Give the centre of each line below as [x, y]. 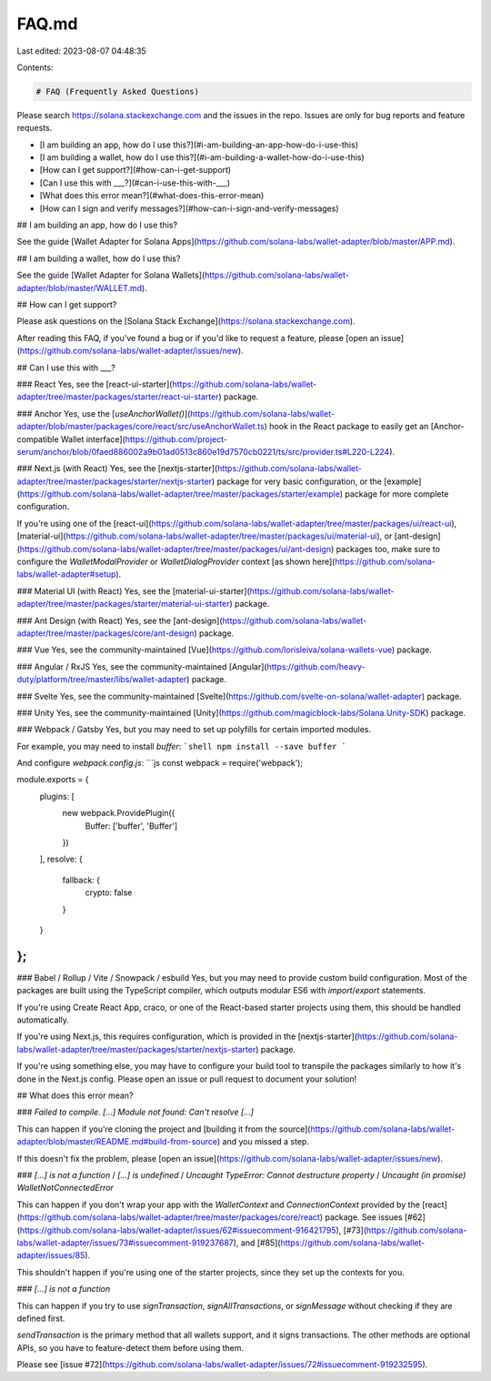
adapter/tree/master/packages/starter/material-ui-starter [123, 604]
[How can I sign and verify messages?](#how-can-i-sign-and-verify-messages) [190, 208]
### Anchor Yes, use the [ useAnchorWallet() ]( [104, 413]
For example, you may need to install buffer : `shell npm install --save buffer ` [182, 746]
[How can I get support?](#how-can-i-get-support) [135, 170]
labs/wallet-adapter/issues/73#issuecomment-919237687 [125, 1243]
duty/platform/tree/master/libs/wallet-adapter [102, 680]
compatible [38, 439]
